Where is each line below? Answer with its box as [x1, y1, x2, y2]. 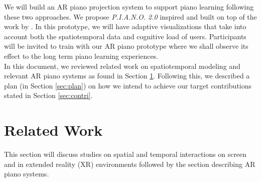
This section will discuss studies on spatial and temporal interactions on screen [4, 149, 247, 159]
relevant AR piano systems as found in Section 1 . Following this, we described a [4, 70, 250, 81]
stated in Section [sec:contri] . [4, 90, 93, 101]
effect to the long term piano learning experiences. [4, 50, 159, 61]
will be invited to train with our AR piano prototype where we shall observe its [4, 41, 248, 51]
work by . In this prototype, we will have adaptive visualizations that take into [4, 21, 246, 32]
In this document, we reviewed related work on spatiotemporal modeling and [4, 60, 240, 71]
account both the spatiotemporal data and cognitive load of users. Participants [4, 31, 246, 41]
